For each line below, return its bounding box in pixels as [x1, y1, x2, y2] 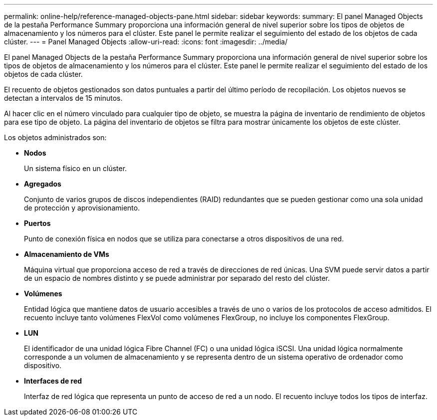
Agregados [24, 180, 61, 188]
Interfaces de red [24, 377, 82, 385]
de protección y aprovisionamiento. [24, 204, 140, 212]
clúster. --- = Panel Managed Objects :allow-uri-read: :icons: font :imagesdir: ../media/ [4, 37, 288, 46]
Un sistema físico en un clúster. [24, 164, 127, 173]
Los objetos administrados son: [4, 133, 107, 142]
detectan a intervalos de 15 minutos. [4, 94, 123, 102]
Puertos [24, 219, 51, 227]
